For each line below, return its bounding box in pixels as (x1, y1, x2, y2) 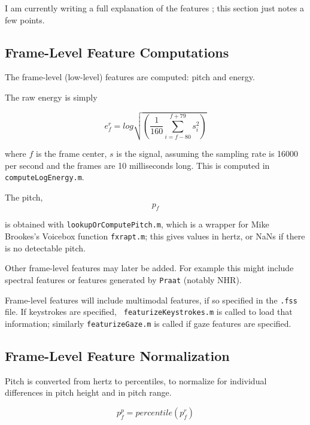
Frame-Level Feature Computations (5, 42, 229, 61)
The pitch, (5, 191, 43, 204)
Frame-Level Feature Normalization (5, 347, 230, 365)
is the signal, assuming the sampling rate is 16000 (116, 147, 299, 160)
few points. (5, 13, 45, 26)
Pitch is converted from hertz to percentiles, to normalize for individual (5, 374, 267, 387)
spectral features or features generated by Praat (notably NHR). (5, 273, 242, 286)
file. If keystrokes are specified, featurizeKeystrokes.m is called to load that (5, 305, 293, 318)
